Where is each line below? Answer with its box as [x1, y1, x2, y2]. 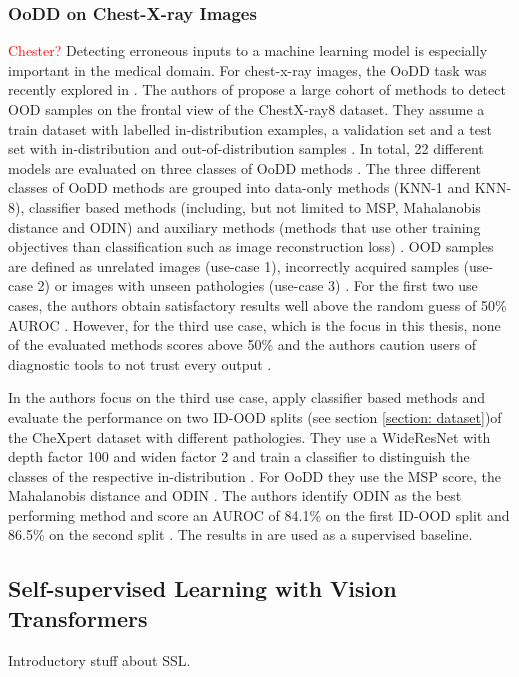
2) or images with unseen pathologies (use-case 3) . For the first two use [37, 275, 478, 296]
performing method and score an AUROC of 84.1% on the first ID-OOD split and [8, 504, 510, 525]
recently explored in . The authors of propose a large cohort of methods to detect [8, 79, 506, 100]
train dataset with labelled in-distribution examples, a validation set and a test [8, 118, 492, 139]
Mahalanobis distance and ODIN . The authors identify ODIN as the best [8, 485, 462, 506]
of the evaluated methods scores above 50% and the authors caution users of [8, 334, 476, 355]
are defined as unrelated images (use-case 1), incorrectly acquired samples [8, 255, 459, 276]
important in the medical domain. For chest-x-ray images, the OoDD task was [8, 59, 487, 80]
